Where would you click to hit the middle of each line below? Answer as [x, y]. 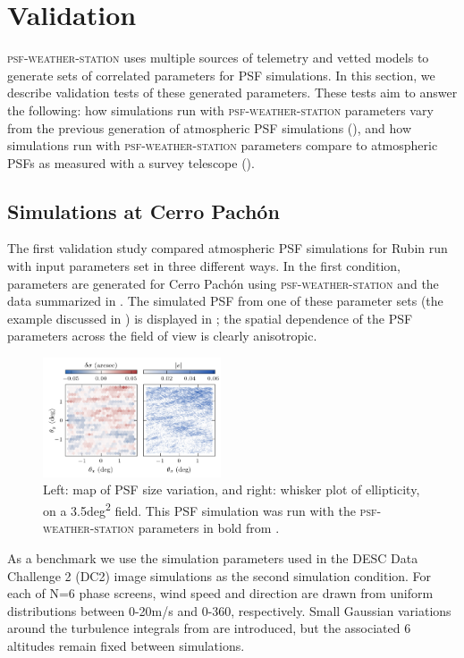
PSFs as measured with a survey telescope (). [131, 162]
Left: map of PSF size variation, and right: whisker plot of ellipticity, [232, 489]
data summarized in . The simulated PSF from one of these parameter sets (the [225, 301]
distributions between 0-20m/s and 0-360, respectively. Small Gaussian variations [229, 610]
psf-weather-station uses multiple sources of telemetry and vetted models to [218, 58]
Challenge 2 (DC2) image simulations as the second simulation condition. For [219, 575]
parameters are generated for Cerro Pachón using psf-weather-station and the [223, 283]
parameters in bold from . [209, 528]
